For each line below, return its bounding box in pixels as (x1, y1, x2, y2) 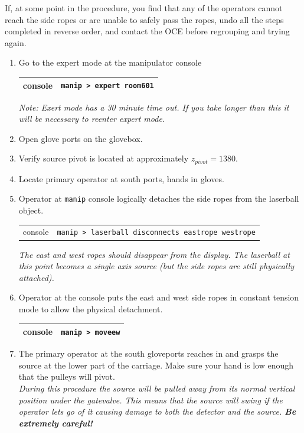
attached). (18, 271, 54, 283)
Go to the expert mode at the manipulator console (18, 56, 202, 69)
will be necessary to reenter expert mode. (18, 112, 165, 125)
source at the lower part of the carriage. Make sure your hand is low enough (18, 358, 294, 371)
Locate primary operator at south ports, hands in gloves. (18, 172, 224, 185)
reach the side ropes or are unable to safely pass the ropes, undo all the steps (5, 13, 284, 25)
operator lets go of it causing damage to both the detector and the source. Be (18, 405, 296, 418)
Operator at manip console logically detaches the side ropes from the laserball (18, 192, 299, 205)
